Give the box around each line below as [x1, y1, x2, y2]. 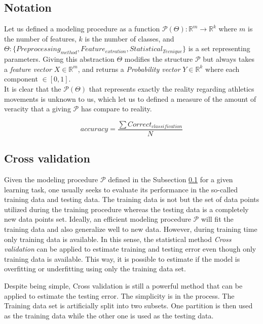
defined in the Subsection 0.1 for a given [108, 174, 233, 185]
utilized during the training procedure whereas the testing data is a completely [4, 204, 249, 214]
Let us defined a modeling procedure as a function [4, 23, 160, 34]
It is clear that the [4, 83, 61, 94]
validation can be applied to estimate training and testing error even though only [4, 244, 256, 254]
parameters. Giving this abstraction [4, 54, 115, 64]
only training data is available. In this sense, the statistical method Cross [4, 233, 232, 244]
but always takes [203, 54, 254, 64]
